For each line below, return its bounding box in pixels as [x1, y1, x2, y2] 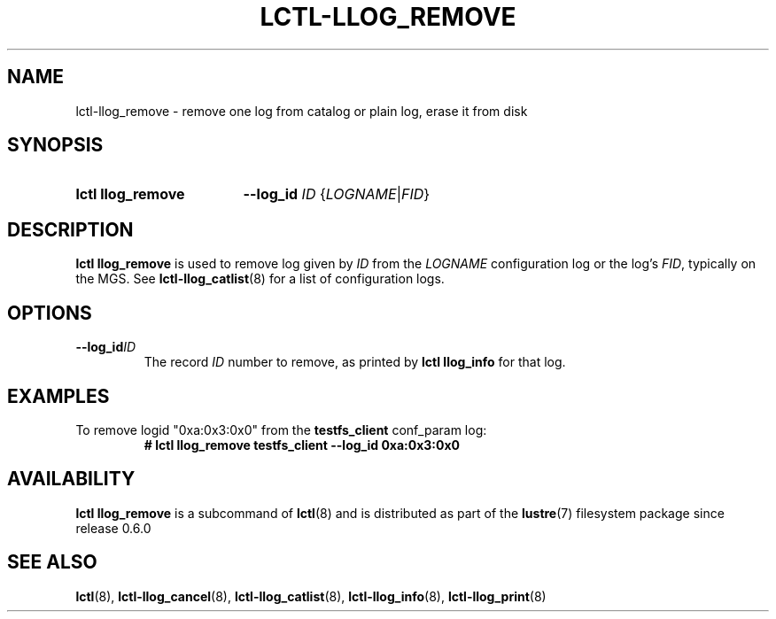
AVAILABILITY [7, 468, 136, 491]
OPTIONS [7, 301, 92, 324]
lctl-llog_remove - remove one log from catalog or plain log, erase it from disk [75, 103, 528, 119]
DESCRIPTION [7, 218, 134, 241]
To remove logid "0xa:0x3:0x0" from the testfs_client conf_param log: [75, 422, 487, 437]
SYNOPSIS [7, 134, 104, 157]
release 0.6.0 [75, 520, 151, 536]
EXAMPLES [7, 384, 110, 407]
